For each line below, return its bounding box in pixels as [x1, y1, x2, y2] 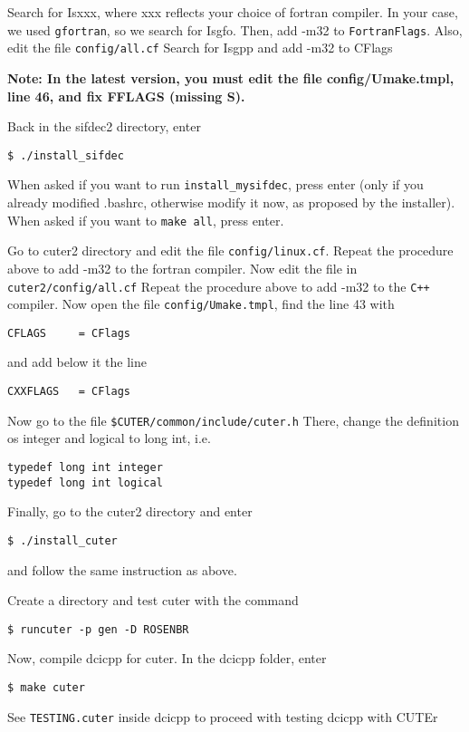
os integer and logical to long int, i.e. [7, 429, 211, 448]
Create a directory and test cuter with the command [7, 591, 299, 610]
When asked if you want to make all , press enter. [7, 210, 284, 229]
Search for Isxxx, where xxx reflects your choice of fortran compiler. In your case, [7, 3, 458, 21]
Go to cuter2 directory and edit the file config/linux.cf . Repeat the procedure [7, 241, 454, 260]
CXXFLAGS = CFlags [7, 385, 131, 399]
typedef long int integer [7, 460, 163, 474]
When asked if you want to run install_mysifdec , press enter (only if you [7, 175, 424, 194]
